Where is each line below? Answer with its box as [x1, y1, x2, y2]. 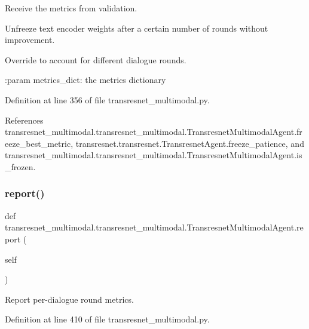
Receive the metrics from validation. [5, 2, 137, 14]
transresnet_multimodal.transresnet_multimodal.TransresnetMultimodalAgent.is [5, 149, 302, 161]
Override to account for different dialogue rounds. [5, 53, 186, 66]
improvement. [5, 33, 55, 46]
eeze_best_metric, [5, 137, 74, 149]
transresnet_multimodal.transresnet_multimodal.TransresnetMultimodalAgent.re [5, 221, 304, 233]
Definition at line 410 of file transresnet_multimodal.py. [5, 313, 210, 325]
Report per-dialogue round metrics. [5, 293, 134, 305]
